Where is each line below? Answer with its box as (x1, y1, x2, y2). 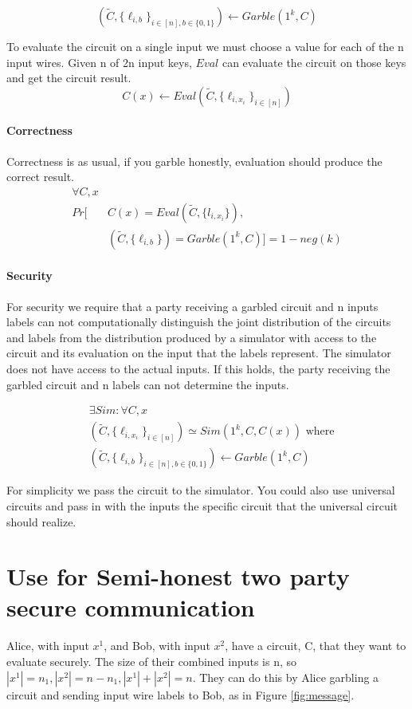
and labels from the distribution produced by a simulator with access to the (6, 329, 377, 345)
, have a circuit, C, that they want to (225, 637, 406, 654)
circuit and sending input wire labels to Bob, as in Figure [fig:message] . (6, 686, 355, 703)
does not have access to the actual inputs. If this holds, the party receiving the (6, 360, 390, 377)
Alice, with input (6, 637, 89, 654)
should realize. (6, 513, 77, 530)
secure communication (6, 591, 255, 624)
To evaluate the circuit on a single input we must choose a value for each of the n (6, 38, 404, 54)
